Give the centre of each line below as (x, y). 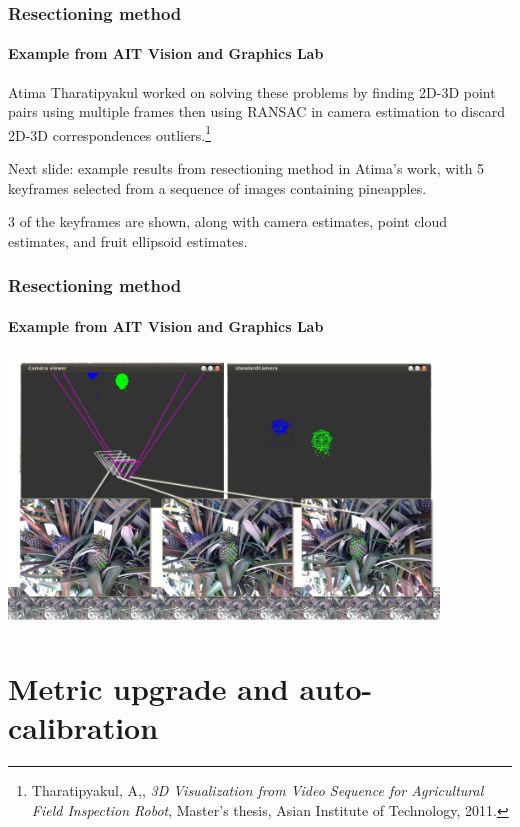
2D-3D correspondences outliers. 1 (109, 133)
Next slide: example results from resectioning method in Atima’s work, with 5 (246, 168)
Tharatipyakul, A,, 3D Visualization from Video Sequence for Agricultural (257, 790)
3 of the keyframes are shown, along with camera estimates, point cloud (228, 221)
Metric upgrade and (148, 687)
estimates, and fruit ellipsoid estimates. (128, 240)
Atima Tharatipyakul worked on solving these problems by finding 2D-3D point (252, 91)
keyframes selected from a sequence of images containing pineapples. (217, 187)
